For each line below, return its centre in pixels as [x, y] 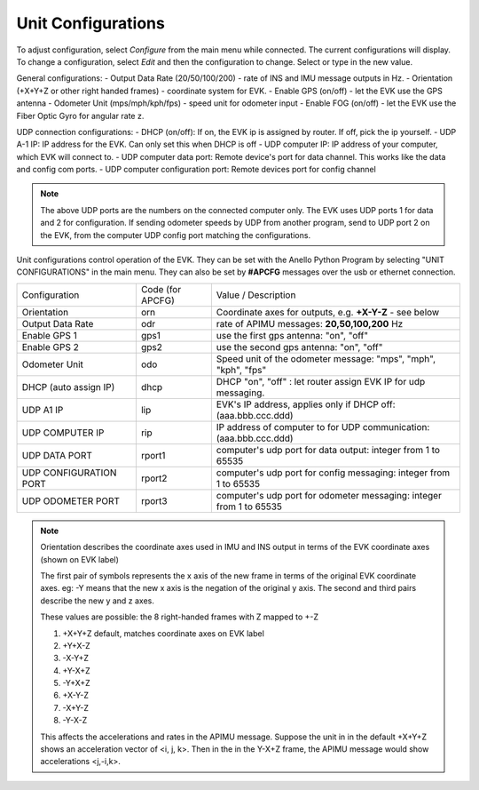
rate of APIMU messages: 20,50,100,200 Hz [310, 323]
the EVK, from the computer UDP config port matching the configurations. [175, 235]
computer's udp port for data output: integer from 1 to [328, 450]
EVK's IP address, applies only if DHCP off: [306, 404]
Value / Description [256, 295]
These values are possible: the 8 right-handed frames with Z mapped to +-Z [180, 617]
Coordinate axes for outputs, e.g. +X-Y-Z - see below [328, 312]
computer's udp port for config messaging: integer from [333, 473]
